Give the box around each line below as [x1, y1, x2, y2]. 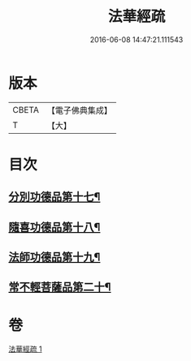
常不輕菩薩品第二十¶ [8, 281, 111, 294]
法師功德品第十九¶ [8, 251, 101, 264]
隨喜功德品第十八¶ [8, 220, 101, 234]
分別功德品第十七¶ [8, 190, 101, 204]
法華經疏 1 [8, 344, 42, 354]
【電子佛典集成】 [46, 105, 112, 116]
